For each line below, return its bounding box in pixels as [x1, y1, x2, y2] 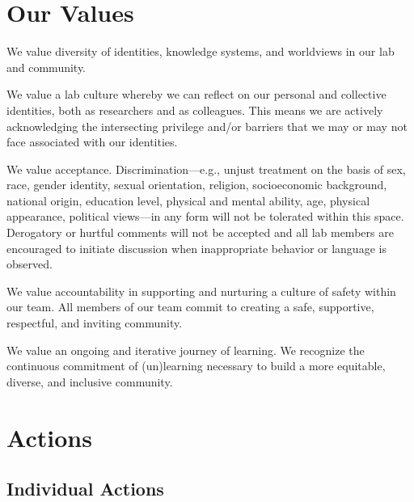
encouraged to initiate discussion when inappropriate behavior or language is [6, 239, 387, 256]
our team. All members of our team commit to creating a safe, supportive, [6, 298, 374, 315]
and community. [6, 58, 87, 75]
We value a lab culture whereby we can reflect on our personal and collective [6, 86, 387, 103]
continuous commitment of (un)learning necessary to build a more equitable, [6, 357, 386, 374]
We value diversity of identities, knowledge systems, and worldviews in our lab [6, 43, 395, 60]
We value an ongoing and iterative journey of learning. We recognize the [6, 341, 365, 358]
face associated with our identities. [6, 133, 178, 150]
